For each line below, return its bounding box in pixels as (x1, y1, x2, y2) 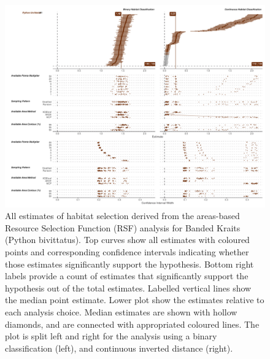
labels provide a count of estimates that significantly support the (5, 269, 249, 282)
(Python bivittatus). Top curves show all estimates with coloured (5, 233, 250, 246)
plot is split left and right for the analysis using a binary (5, 330, 217, 342)
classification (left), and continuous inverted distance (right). (5, 341, 233, 354)
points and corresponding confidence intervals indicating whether (5, 245, 249, 258)
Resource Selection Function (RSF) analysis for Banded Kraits (5, 221, 241, 234)
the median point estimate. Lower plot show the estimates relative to (5, 293, 264, 306)
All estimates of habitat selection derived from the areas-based (5, 209, 240, 222)
